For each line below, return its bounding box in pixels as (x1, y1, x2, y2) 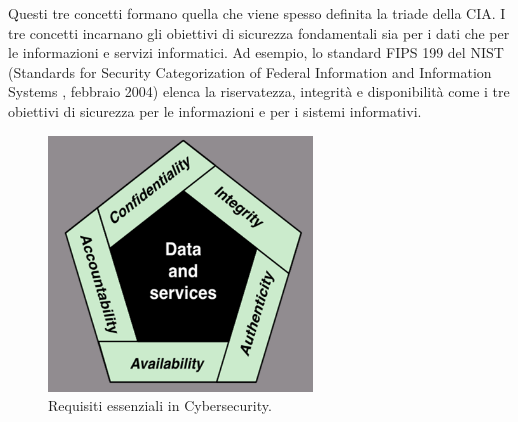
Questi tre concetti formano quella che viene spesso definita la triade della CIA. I (8, 3, 506, 23)
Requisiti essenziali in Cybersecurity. (48, 395, 272, 416)
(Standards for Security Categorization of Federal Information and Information (8, 61, 492, 82)
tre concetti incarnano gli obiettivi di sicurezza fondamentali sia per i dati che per (8, 22, 510, 43)
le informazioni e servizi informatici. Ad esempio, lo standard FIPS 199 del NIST (8, 42, 504, 63)
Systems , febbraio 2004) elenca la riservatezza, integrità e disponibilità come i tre (8, 81, 510, 102)
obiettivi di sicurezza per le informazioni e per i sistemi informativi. (8, 100, 422, 121)
